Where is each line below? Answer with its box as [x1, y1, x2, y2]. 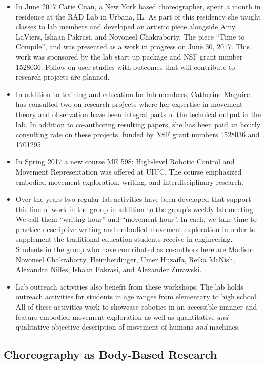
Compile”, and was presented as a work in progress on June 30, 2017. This [15, 41, 250, 52]
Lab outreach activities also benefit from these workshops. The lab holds [15, 281, 243, 292]
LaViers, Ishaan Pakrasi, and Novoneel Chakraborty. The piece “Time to [15, 31, 245, 42]
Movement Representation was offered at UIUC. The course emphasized [15, 166, 242, 177]
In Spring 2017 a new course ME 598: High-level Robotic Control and [15, 156, 235, 167]
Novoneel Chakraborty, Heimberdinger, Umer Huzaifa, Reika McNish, [15, 254, 235, 264]
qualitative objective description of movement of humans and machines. [15, 321, 240, 332]
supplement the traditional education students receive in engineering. [15, 234, 233, 244]
